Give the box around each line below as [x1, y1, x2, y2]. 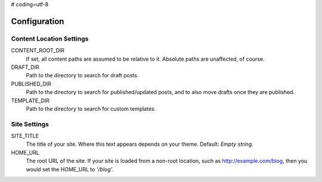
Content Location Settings [11, 34, 89, 43]
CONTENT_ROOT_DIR [11, 47, 65, 54]
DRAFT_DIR [11, 63, 40, 71]
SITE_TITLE [11, 133, 39, 140]
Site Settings [11, 120, 49, 128]
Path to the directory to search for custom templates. [26, 105, 156, 112]
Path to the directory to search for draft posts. [26, 72, 139, 79]
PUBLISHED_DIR [11, 80, 52, 87]
